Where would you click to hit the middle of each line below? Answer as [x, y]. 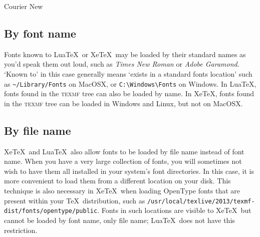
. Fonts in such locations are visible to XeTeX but [174, 210]
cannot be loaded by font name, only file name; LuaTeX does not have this [119, 220]
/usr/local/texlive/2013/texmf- [201, 201]
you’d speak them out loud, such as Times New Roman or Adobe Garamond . [122, 64]
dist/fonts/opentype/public [51, 211]
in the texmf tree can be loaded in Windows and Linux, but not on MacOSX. [123, 103]
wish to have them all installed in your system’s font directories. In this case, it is [129, 171]
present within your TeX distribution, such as [75, 200]
